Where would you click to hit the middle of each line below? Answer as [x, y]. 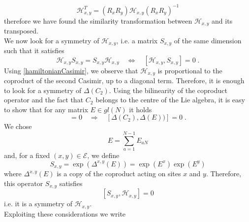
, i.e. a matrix [137, 40]
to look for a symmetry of [43, 90]
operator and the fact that [44, 100]
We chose [18, 126]
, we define [103, 155]
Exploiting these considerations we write [65, 213]
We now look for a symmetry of [52, 40]
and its [222, 20]
